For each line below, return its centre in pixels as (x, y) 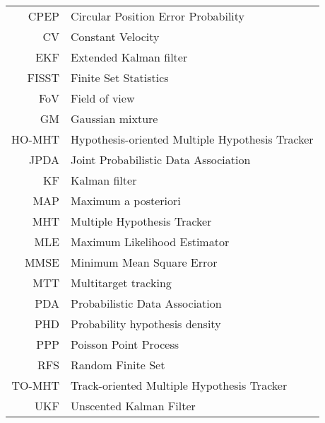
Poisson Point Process (125, 344)
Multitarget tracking (121, 283)
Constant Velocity (115, 36)
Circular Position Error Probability (158, 16)
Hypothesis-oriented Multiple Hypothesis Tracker (192, 139)
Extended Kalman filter (129, 57)
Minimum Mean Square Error (144, 262)
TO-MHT (36, 385)
